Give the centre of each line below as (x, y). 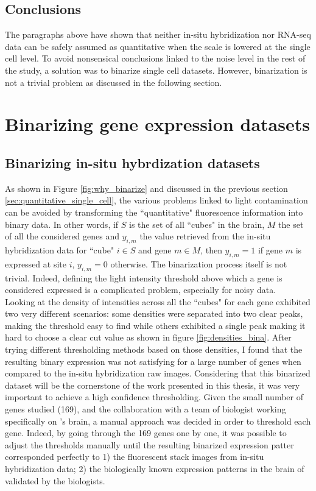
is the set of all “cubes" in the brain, (197, 224)
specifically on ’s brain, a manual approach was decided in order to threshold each (158, 421)
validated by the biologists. (55, 480)
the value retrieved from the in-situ (205, 236)
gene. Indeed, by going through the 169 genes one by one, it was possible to (146, 433)
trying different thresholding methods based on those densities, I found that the (154, 349)
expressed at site (36, 263)
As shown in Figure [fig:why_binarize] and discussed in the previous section (146, 188)
